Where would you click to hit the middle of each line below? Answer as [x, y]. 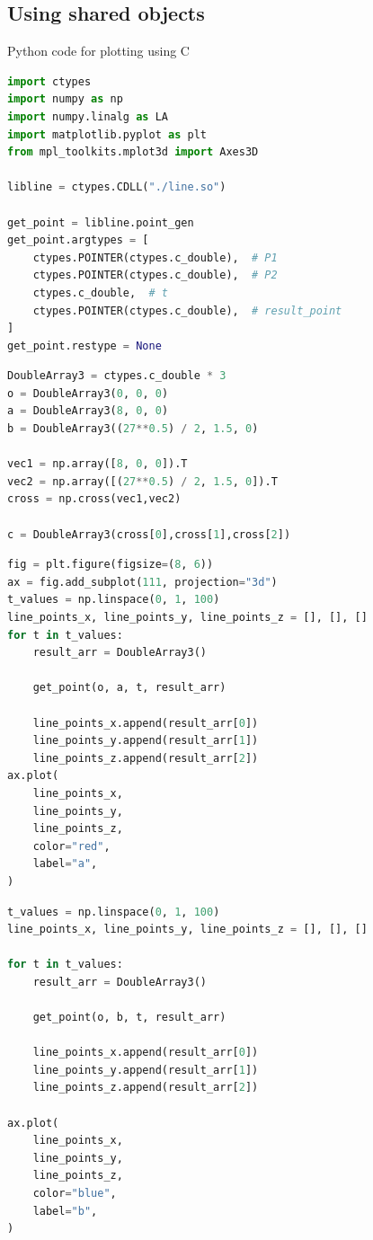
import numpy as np [65, 99]
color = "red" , [71, 846]
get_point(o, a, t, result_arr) [129, 688]
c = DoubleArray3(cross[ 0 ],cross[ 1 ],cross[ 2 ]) [149, 534]
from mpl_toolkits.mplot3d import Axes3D [133, 152]
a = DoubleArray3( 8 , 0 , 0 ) [88, 411]
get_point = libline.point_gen [101, 222]
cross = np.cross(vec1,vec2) [94, 499]
